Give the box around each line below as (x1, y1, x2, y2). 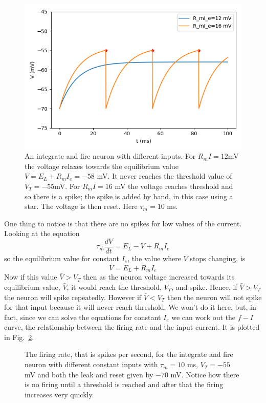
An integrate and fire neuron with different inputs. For (25, 151, 196, 161)
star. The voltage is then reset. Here (25, 201, 138, 211)
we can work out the (171, 311, 236, 322)
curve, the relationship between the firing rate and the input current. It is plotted (4, 322, 260, 332)
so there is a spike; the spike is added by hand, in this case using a (25, 190, 233, 201)
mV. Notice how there (170, 369, 239, 379)
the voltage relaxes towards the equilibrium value (25, 160, 179, 171)
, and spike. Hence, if (171, 281, 237, 292)
